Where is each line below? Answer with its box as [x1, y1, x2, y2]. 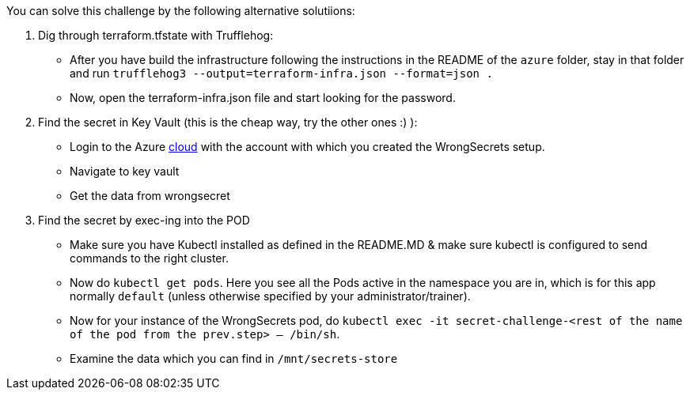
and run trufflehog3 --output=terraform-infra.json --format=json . [70, 66, 493, 80]
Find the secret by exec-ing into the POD [38, 213, 250, 227]
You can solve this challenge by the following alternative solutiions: [6, 4, 355, 17]
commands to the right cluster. [70, 251, 229, 265]
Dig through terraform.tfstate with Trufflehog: [38, 28, 274, 42]
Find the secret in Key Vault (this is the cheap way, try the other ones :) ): [38, 115, 418, 129]
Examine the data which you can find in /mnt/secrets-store [70, 352, 398, 365]
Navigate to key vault [70, 164, 180, 178]
